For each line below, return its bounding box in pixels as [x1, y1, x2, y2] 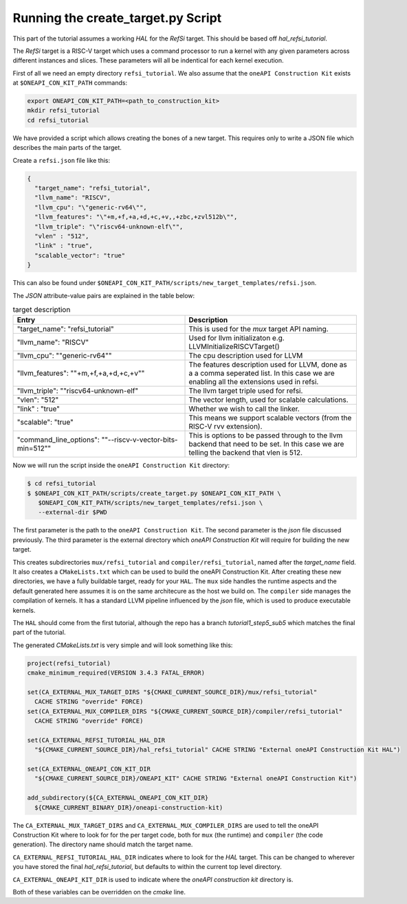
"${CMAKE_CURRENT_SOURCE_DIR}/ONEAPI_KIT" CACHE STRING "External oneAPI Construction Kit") [34, 775, 357, 782]
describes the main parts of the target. [12, 144, 122, 152]
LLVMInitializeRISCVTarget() [188, 342, 280, 352]
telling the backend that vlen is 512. [188, 448, 302, 457]
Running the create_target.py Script [12, 10, 222, 25]
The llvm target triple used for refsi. [188, 386, 303, 396]
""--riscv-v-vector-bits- [101, 435, 178, 444]
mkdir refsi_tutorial [27, 106, 100, 115]
